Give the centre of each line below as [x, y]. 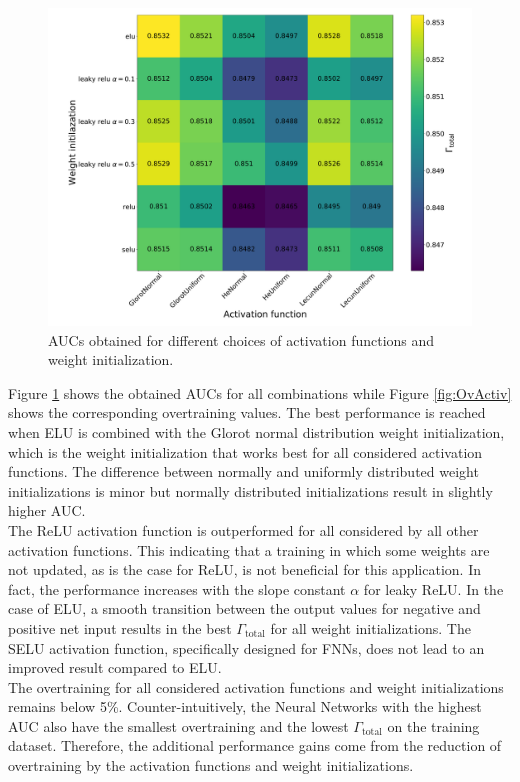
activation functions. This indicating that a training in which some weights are [249, 549]
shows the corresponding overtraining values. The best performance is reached [247, 412]
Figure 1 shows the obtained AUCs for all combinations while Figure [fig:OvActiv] [260, 392]
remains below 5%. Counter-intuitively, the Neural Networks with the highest [245, 706]
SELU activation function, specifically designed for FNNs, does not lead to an [246, 647]
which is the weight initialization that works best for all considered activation [245, 451]
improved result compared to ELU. [115, 667]
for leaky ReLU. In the [433, 588]
